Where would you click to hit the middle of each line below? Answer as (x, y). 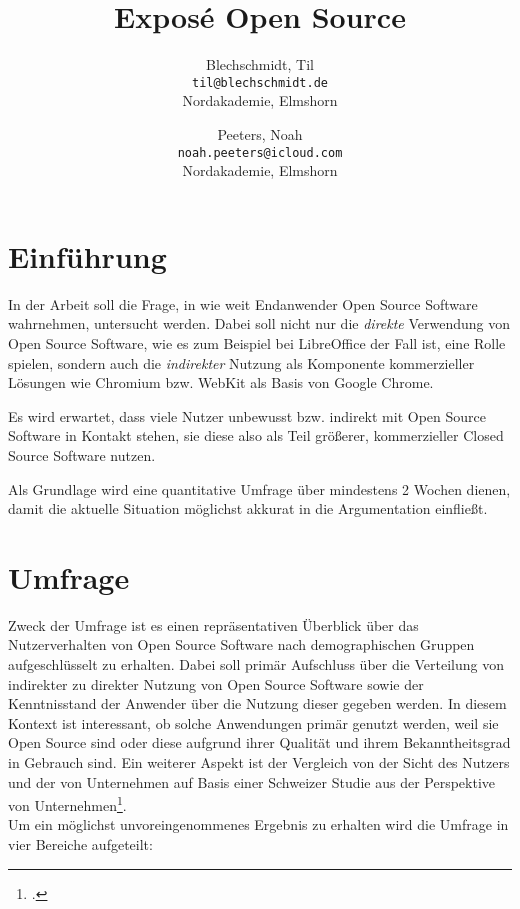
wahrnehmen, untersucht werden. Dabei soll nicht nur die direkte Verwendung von (259, 323)
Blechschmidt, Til (260, 64)
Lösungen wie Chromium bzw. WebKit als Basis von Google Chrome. (221, 382)
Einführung (87, 255)
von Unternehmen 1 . (67, 803)
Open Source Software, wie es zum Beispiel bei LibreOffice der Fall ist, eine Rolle (257, 342)
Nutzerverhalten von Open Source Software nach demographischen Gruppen (241, 644)
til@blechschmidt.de (260, 82)
